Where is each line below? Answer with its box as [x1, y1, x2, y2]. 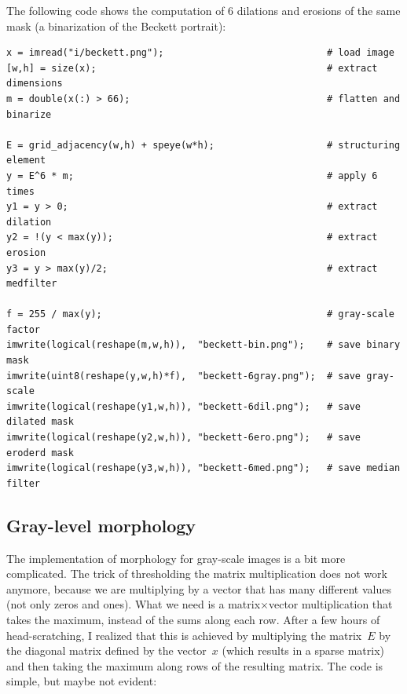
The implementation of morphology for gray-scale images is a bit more [6, 550, 346, 566]
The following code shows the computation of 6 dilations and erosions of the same [6, 2, 401, 18]
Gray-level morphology [6, 513, 196, 537]
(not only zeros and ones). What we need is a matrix [6, 596, 261, 612]
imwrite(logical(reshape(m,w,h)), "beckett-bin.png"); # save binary [6, 339, 401, 351]
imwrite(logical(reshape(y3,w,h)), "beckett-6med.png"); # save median [6, 462, 401, 474]
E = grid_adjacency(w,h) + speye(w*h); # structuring [6, 139, 401, 151]
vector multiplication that [268, 596, 393, 612]
